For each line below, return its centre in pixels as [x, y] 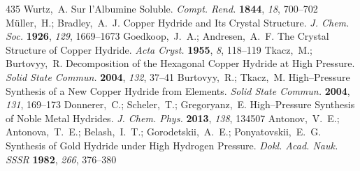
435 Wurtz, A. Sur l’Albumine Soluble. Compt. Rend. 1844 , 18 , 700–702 [162, 8]
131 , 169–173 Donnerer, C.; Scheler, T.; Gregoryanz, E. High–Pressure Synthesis [180, 104]
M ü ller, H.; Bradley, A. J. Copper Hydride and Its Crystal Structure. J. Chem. [178, 22]
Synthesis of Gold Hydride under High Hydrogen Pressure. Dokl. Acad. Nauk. [172, 145]
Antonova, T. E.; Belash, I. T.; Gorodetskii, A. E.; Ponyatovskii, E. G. [164, 132]
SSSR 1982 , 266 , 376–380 [61, 159]
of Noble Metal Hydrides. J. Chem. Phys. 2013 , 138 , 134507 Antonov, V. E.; [173, 118]
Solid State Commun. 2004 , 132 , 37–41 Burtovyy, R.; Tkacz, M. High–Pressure [178, 76]
